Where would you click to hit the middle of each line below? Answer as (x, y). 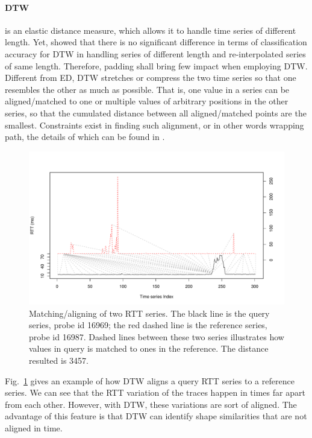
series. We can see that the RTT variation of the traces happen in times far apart (155, 392)
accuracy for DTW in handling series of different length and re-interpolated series (155, 53)
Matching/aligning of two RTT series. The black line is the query (149, 313)
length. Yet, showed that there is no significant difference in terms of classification (156, 42)
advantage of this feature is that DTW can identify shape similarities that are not (156, 416)
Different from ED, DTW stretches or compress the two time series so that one (151, 78)
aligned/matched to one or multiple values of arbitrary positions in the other (147, 101)
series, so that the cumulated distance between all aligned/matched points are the (156, 113)
